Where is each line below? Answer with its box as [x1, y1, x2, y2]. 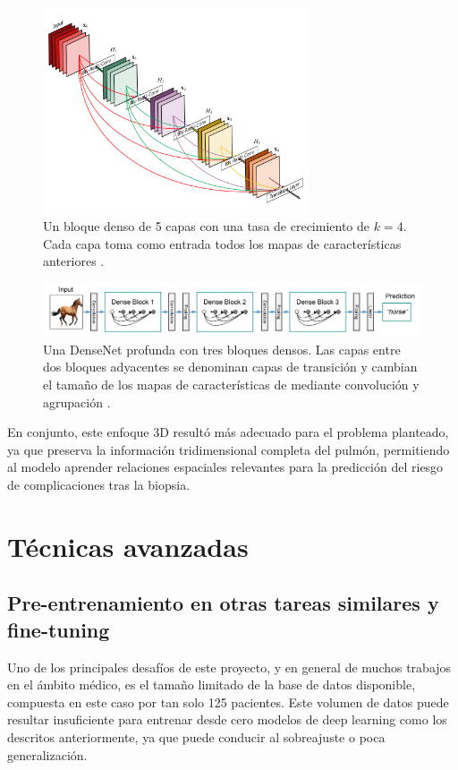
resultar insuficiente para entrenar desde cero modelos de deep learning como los [7, 710, 447, 729]
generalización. [7, 745, 88, 764]
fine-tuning [7, 615, 110, 643]
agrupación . [43, 392, 111, 411]
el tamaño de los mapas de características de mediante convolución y [43, 375, 420, 394]
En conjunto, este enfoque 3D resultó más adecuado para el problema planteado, [7, 423, 449, 441]
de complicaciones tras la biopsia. [7, 475, 191, 493]
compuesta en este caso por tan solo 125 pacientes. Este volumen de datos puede [7, 692, 449, 711]
